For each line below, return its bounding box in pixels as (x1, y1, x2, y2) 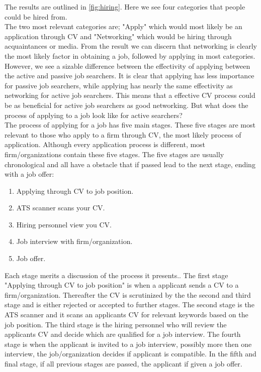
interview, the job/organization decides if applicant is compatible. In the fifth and (5, 348, 256, 359)
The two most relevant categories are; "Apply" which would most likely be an (5, 21, 242, 32)
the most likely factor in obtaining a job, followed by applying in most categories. (5, 50, 255, 61)
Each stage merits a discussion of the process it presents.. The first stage (5, 270, 228, 280)
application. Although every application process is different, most (5, 139, 206, 150)
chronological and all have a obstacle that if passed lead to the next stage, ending (5, 159, 255, 169)
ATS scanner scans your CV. (16, 202, 105, 213)
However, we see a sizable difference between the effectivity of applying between (5, 60, 250, 71)
